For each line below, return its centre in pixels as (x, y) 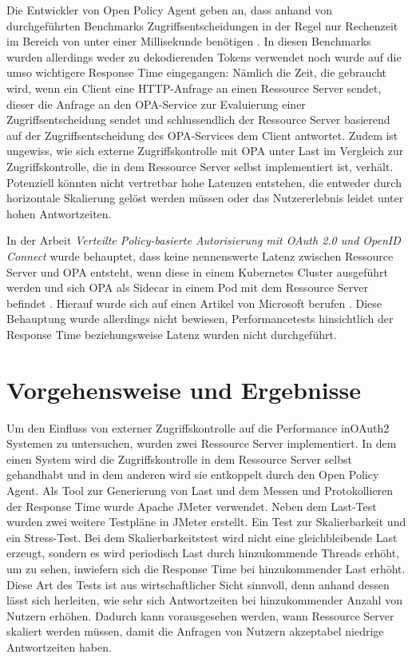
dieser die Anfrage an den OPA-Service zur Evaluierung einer (156, 104)
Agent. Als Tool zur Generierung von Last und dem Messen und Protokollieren (200, 490)
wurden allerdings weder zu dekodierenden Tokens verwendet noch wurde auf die (204, 56)
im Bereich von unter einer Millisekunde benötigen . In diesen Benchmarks (189, 41)
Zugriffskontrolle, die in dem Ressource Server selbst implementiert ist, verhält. (200, 166)
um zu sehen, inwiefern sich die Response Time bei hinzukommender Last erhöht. (206, 568)
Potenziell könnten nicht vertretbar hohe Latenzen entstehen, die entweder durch (204, 182)
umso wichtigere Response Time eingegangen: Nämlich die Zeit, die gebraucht (197, 72)
